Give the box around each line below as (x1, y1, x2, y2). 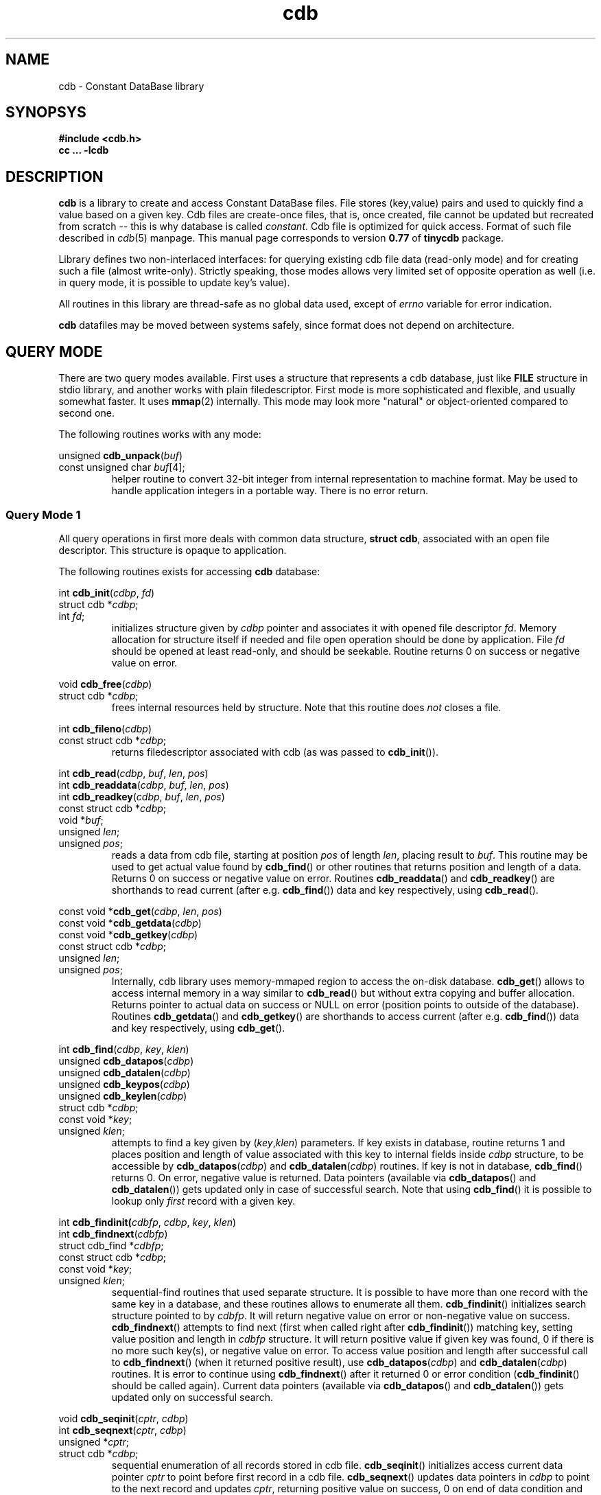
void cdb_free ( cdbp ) (58, 677, 152, 690)
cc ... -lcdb (58, 144, 109, 157)
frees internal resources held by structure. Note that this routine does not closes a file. (111, 701, 502, 713)
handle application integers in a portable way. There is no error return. (111, 485, 429, 497)
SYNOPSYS (5, 104, 86, 121)
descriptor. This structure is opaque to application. (58, 544, 287, 556)
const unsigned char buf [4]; (58, 461, 185, 474)
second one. (58, 407, 115, 419)
